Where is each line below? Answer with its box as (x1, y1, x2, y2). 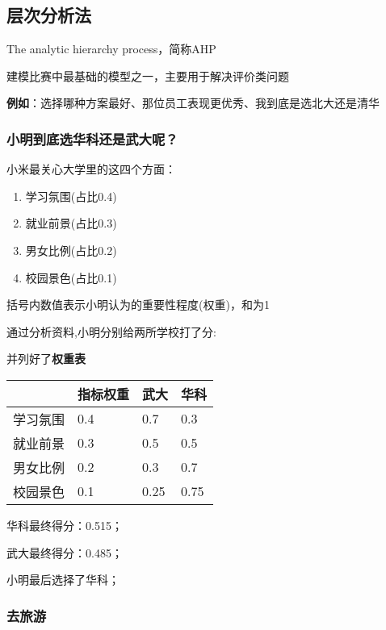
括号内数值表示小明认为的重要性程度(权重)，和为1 (6, 296, 270, 313)
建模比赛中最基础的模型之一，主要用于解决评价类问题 (6, 67, 289, 84)
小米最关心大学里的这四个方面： (6, 161, 176, 177)
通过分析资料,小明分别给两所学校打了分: (6, 323, 216, 340)
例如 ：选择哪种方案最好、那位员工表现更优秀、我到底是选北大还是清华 (6, 94, 380, 111)
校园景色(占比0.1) (25, 269, 117, 286)
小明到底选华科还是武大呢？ (6, 128, 178, 148)
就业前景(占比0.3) (25, 215, 117, 232)
